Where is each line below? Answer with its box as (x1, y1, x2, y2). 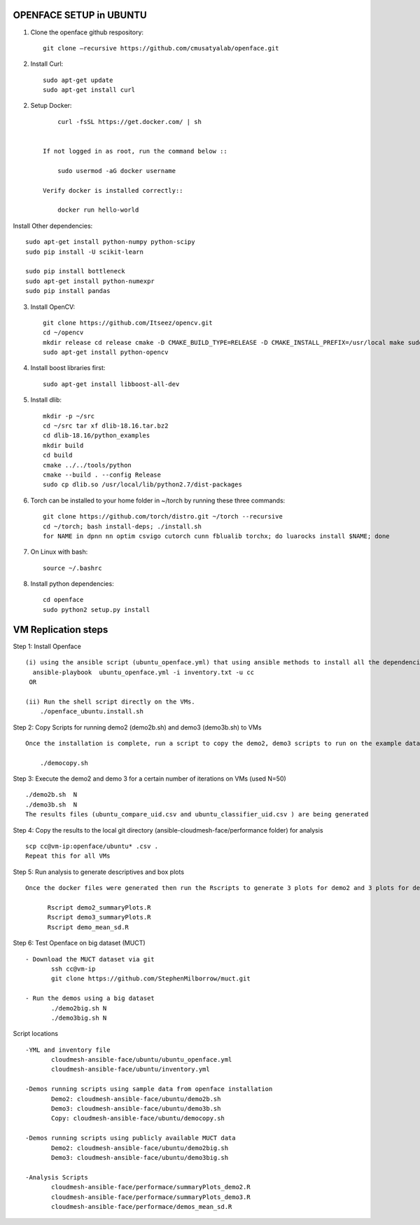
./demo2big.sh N (51, 1004, 107, 1012)
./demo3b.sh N (25, 800, 78, 809)
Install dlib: (30, 396, 62, 404)
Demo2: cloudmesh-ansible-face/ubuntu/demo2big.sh (51, 1144, 229, 1152)
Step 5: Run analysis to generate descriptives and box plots (13, 868, 185, 876)
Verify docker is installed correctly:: (43, 186, 183, 194)
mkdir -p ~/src (43, 412, 95, 420)
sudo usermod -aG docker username (57, 167, 176, 174)
